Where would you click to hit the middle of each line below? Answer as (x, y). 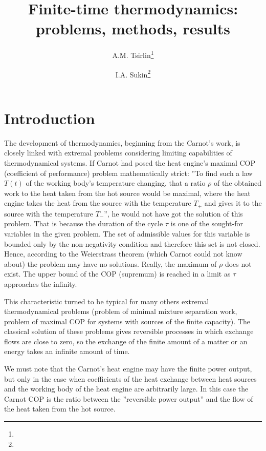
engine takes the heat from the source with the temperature (98, 203)
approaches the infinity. (41, 283)
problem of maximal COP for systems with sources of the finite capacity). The (127, 321)
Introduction (50, 118)
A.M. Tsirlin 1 (133, 54)
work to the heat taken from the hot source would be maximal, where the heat (127, 193)
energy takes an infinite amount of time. (67, 351)
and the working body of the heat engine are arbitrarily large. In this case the (126, 389)
